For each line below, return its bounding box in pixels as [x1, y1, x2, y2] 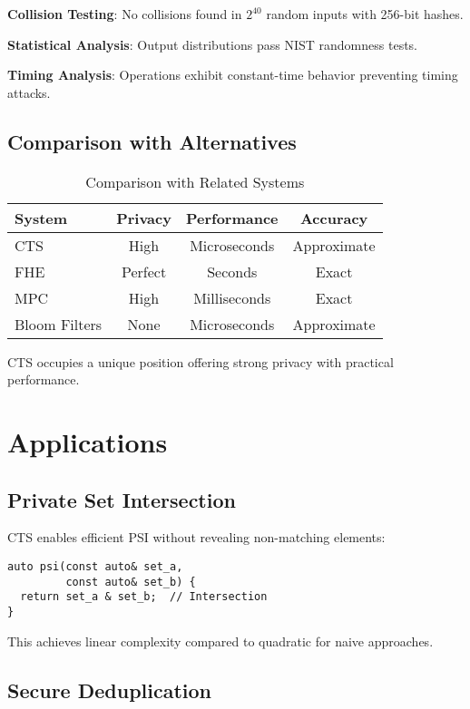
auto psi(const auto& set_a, [7, 559, 183, 573]
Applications [7, 422, 168, 460]
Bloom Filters [15, 313, 103, 335]
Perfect [121, 260, 167, 282]
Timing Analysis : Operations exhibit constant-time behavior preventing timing [7, 65, 458, 84]
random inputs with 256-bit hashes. [266, 5, 464, 23]
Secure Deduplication [7, 675, 211, 704]
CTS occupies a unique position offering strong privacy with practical [7, 352, 394, 371]
